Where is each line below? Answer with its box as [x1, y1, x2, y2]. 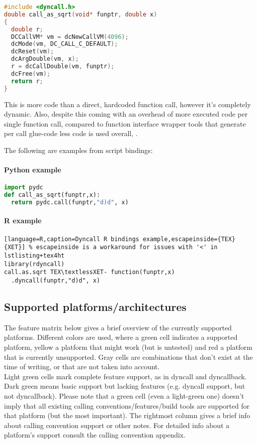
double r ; [11, 25, 43, 33]
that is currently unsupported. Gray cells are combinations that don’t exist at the [4, 351, 253, 362]
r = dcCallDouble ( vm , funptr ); [11, 63, 115, 70]
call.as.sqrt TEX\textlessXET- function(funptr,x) [4, 269, 175, 276]
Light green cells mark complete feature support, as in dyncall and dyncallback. [4, 371, 247, 381]
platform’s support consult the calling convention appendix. [4, 430, 186, 440]
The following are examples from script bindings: [4, 145, 153, 155]
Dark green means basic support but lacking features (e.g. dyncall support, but [4, 381, 245, 391]
